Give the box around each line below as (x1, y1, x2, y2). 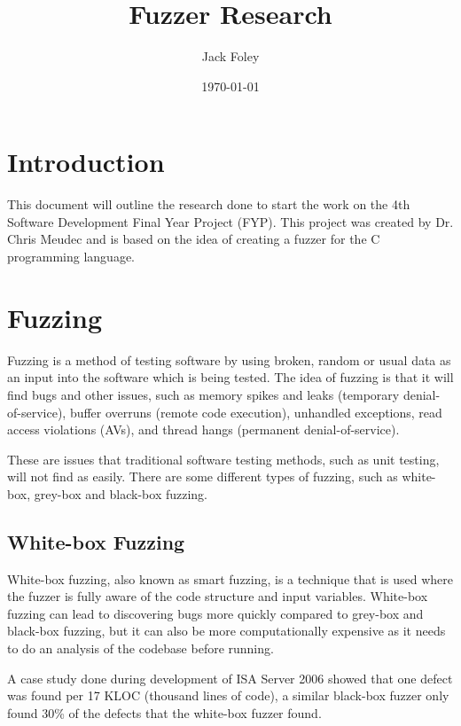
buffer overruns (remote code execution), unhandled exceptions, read (69, 402, 442, 421)
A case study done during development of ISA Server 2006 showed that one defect (7, 668, 453, 687)
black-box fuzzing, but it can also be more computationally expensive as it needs (7, 621, 446, 640)
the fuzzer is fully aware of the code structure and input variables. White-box (7, 587, 428, 605)
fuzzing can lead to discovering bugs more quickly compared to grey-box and (7, 604, 424, 622)
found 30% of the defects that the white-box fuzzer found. (7, 703, 322, 722)
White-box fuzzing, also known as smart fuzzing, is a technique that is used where (7, 569, 453, 588)
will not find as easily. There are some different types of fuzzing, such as (7, 467, 398, 486)
